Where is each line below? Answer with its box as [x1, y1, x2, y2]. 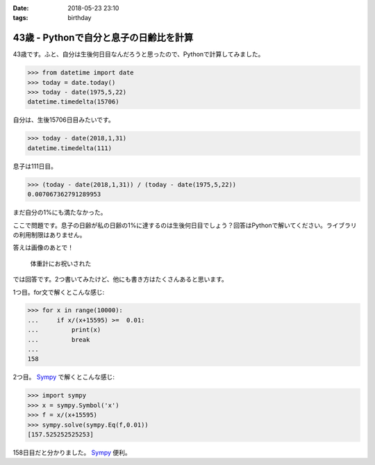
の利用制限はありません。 [12, 230, 86, 239]
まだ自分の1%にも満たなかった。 [12, 209, 107, 217]
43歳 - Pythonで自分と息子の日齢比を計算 [12, 32, 194, 44]
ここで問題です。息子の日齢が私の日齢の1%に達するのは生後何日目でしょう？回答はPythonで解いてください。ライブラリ [12, 221, 357, 229]
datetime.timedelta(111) [27, 144, 112, 152]
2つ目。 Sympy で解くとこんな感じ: [12, 373, 115, 382]
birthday [67, 14, 92, 22]
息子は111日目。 [12, 162, 58, 170]
